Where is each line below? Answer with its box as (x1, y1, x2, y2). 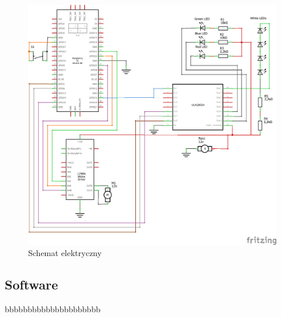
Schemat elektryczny (28, 247, 102, 259)
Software (5, 275, 59, 294)
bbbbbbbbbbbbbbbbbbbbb (5, 302, 101, 315)
